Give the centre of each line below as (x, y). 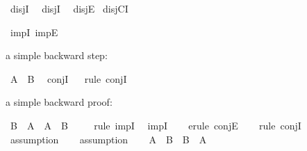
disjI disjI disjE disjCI (69, 8)
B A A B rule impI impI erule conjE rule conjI (156, 125)
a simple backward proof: (59, 102)
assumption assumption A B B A (108, 139)
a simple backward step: (57, 55)
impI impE (34, 32)
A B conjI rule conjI (68, 78)
